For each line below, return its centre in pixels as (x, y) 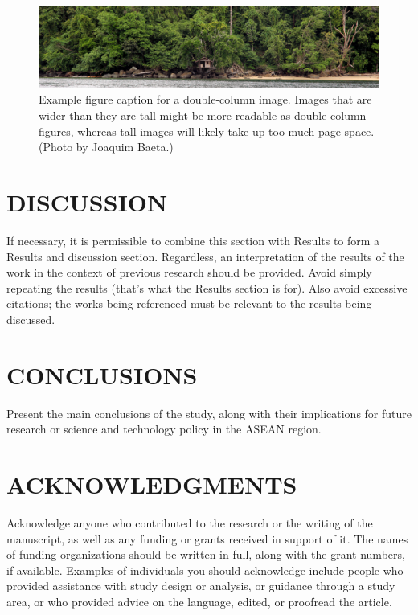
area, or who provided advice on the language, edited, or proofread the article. (199, 601)
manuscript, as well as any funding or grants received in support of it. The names (207, 538)
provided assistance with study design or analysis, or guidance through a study (201, 586)
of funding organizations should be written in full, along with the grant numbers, (206, 554)
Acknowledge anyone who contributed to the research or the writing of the (190, 522)
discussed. (31, 319)
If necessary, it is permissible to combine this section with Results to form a (193, 240)
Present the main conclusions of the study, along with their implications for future (209, 413)
